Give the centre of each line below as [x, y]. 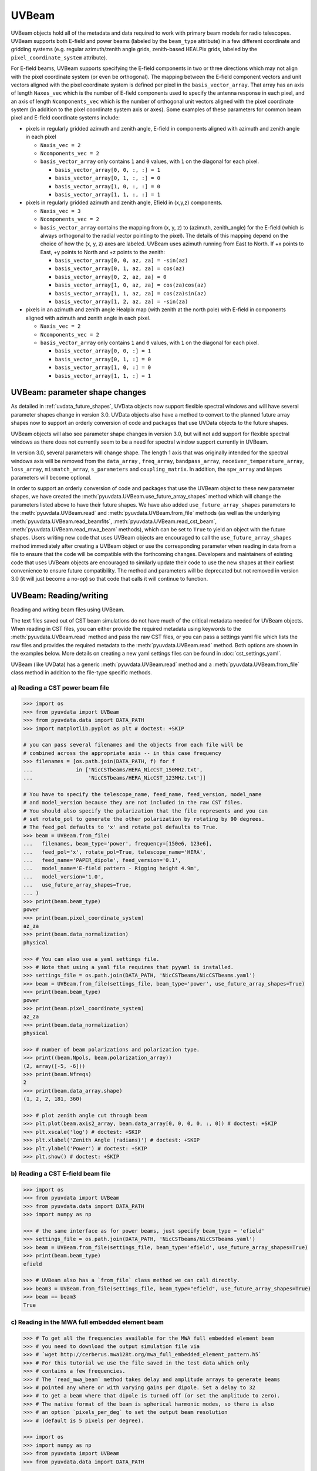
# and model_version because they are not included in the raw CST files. [133, 803]
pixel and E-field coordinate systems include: [65, 118]
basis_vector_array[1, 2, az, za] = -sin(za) [122, 302]
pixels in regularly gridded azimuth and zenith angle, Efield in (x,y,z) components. [124, 202]
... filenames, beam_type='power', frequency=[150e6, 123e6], [118, 844]
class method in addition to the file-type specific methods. [82, 672]
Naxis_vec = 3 [60, 211]
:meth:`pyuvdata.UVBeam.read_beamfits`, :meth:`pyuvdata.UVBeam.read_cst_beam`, [114, 521]
